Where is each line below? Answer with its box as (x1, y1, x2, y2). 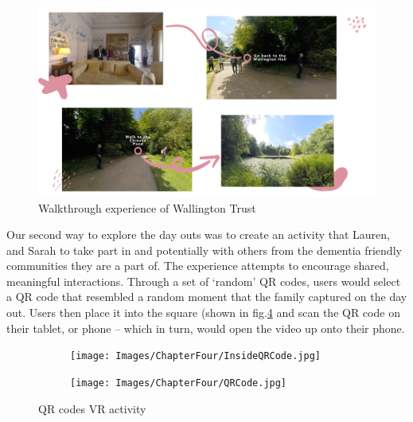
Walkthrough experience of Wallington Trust (38, 199, 256, 216)
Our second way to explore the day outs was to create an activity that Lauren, (6, 226, 390, 243)
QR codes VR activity (38, 400, 146, 416)
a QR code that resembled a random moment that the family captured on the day (6, 288, 407, 305)
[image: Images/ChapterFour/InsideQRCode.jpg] (70, 350, 321, 362)
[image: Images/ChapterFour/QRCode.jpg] (70, 377, 287, 389)
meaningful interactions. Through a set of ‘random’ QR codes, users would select (6, 272, 401, 289)
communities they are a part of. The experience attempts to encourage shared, (6, 257, 389, 274)
